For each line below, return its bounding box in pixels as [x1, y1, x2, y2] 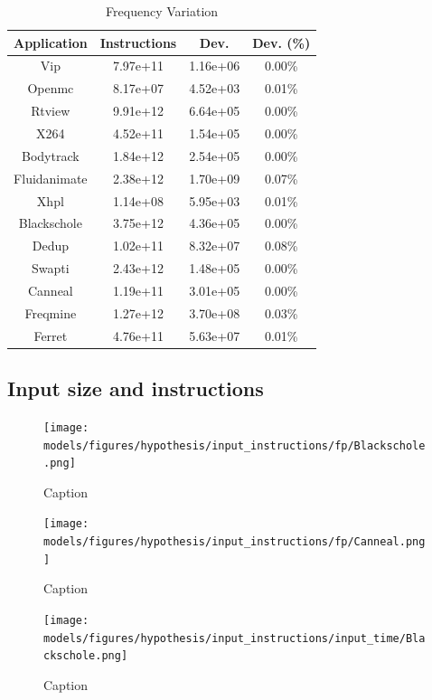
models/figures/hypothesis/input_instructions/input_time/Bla [43, 631, 426, 645]
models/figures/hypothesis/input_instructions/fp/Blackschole [43, 439, 426, 452]
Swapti [32, 259, 70, 278]
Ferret [33, 326, 68, 345]
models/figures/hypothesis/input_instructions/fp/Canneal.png [43, 535, 426, 549]
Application [14, 33, 88, 52]
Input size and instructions [7, 374, 264, 402]
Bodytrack [22, 146, 80, 165]
